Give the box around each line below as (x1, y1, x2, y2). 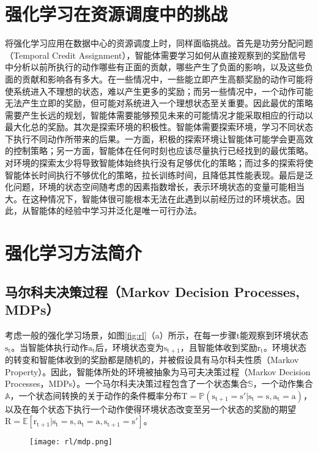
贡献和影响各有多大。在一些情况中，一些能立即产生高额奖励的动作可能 (21, 72, 305, 85)
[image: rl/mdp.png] (29, 438, 113, 447)
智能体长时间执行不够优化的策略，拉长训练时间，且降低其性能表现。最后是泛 (5, 168, 313, 181)
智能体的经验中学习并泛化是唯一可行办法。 (30, 204, 202, 217)
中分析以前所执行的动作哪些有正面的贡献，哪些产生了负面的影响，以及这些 (5, 61, 305, 73)
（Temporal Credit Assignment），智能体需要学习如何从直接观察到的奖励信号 (5, 48, 306, 61)
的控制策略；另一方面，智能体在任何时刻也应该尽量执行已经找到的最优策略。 (5, 144, 313, 157)
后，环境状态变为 (95, 340, 164, 353)
